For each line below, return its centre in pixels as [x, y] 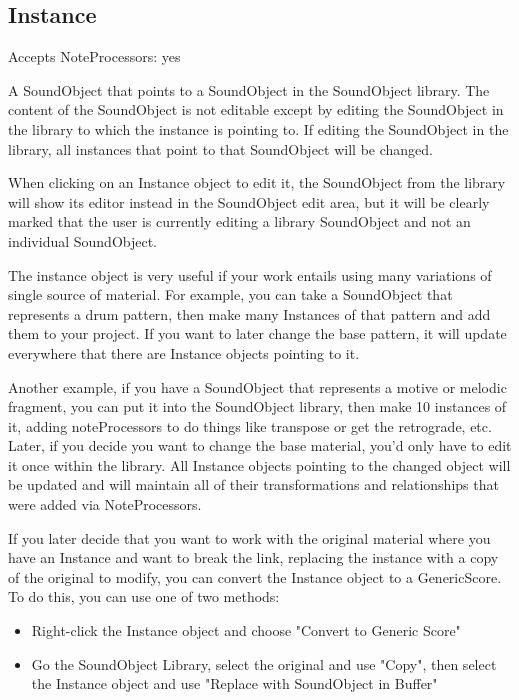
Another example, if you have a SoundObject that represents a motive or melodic [257, 386]
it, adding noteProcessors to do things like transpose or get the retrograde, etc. [250, 425]
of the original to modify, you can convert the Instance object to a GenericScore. [255, 576]
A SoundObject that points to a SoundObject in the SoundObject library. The [249, 89]
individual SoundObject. [83, 240]
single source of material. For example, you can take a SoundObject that [230, 294]
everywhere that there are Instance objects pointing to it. [184, 352]
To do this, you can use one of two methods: [144, 596]
